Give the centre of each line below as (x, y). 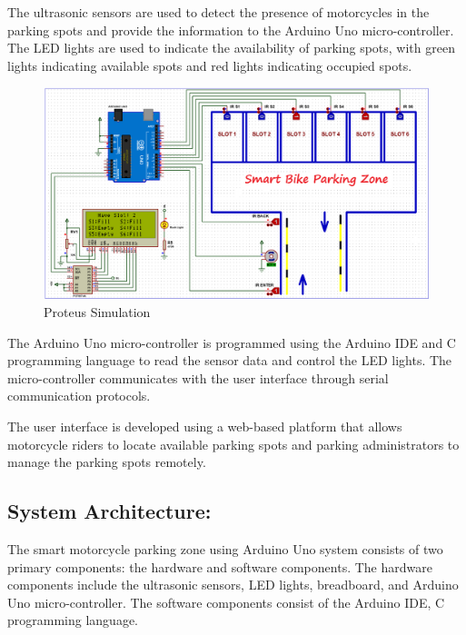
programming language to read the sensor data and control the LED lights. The (230, 360)
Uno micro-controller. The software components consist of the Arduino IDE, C (226, 602)
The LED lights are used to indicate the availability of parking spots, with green (231, 48)
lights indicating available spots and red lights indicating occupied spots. (210, 65)
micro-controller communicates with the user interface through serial (198, 377)
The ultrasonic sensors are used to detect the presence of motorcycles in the (218, 12)
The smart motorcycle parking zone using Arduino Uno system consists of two (225, 549)
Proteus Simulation (97, 312)
